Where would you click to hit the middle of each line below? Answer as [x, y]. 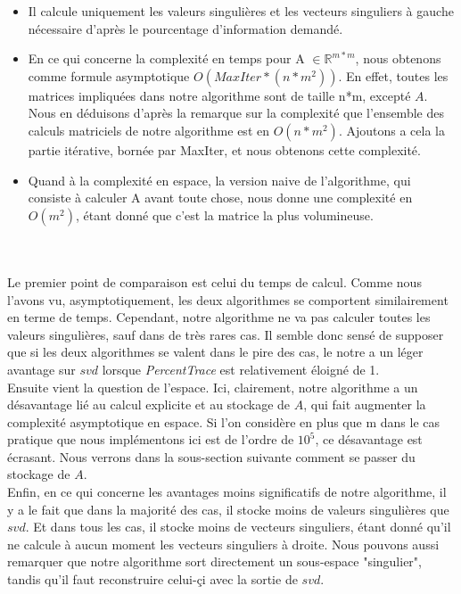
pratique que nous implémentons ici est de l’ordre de [151, 439]
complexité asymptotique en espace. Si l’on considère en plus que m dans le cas [224, 421]
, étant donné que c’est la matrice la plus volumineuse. [224, 214]
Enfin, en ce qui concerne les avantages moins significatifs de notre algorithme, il [227, 492]
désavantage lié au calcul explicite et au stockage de [149, 404]
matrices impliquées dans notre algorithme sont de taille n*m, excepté [219, 95]
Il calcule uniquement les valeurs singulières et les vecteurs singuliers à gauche [241, 11]
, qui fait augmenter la [365, 404]
